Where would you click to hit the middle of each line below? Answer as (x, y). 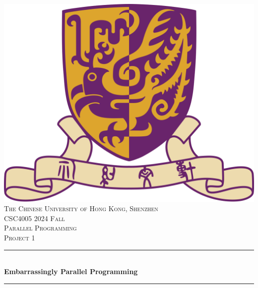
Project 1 (20, 238)
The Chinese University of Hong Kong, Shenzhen (81, 208)
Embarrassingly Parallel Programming (71, 271)
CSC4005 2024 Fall (34, 218)
